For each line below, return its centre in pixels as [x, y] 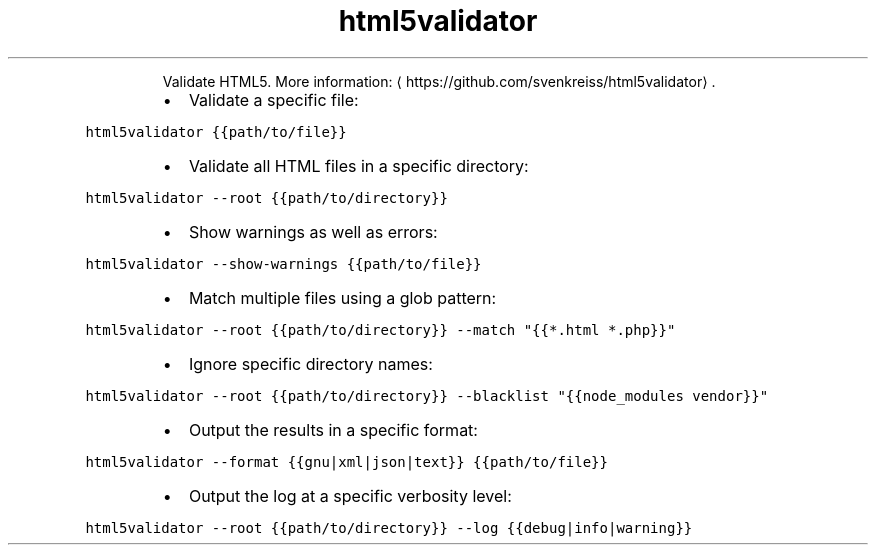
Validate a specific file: [273, 99]
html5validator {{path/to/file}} [216, 131]
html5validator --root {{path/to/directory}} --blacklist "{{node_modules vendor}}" [427, 395]
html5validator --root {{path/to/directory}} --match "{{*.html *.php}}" [380, 329]
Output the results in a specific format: [333, 429]
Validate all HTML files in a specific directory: [358, 165]
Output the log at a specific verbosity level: [350, 495]
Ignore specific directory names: [310, 363]
